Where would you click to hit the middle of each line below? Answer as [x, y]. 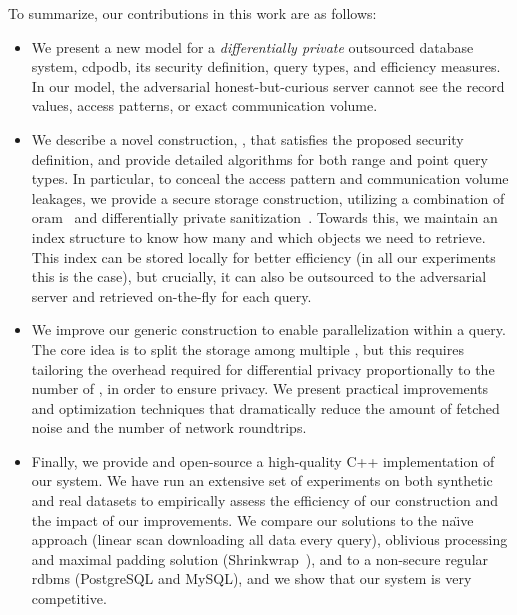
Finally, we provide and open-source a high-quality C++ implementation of [263, 460]
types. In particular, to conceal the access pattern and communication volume [270, 178]
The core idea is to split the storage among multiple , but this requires [247, 348]
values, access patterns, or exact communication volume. [204, 105]
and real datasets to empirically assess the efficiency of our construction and [264, 500]
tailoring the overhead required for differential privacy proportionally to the [263, 368]
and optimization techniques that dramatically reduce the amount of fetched [265, 407]
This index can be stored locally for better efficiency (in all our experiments [263, 256]
